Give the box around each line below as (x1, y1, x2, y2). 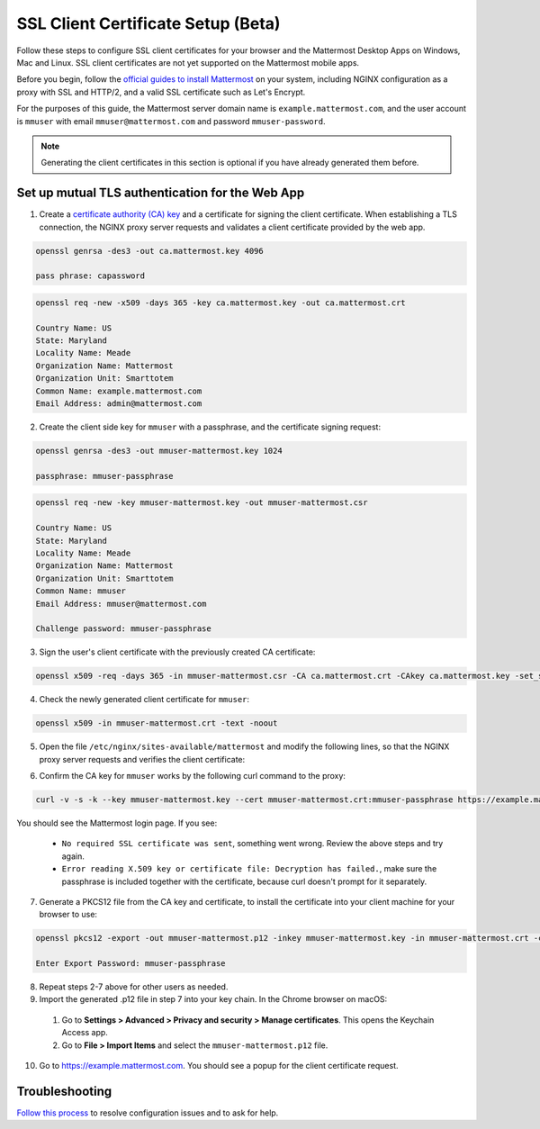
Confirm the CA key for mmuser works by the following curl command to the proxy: (39, 770, 346, 781)
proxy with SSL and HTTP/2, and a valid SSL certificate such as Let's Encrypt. (16, 86, 306, 97)
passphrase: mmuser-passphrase (35, 471, 175, 481)
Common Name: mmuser (35, 586, 126, 596)
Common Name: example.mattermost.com (35, 385, 202, 396)
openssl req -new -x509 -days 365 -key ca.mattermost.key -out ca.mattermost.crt (35, 297, 407, 308)
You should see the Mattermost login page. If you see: (16, 817, 218, 828)
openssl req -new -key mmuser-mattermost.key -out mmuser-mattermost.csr (35, 498, 368, 508)
